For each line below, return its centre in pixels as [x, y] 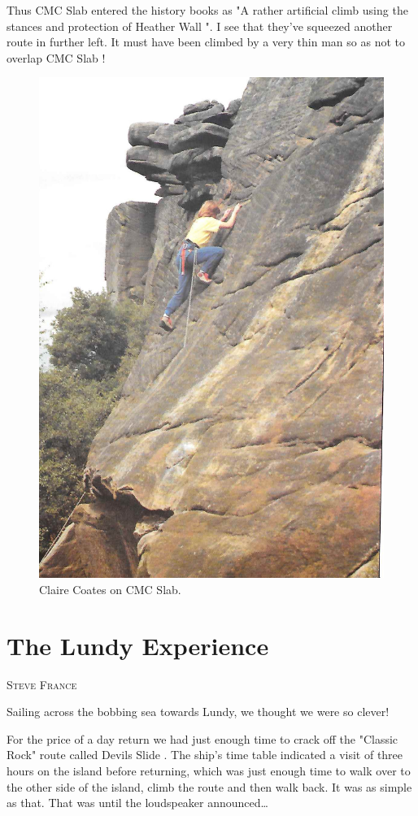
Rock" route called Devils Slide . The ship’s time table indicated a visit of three [205, 755]
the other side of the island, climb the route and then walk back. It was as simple [209, 786]
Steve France [42, 684]
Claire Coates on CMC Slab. [110, 589]
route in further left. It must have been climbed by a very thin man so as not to [206, 42]
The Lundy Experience [138, 645]
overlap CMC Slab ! [56, 57]
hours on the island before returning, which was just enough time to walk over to [209, 770]
